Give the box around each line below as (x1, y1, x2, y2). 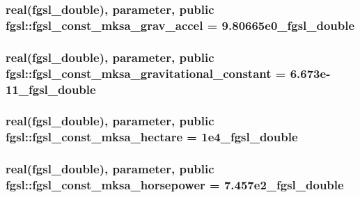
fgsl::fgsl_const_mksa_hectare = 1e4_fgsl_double (6, 128, 298, 145)
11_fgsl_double (6, 80, 96, 97)
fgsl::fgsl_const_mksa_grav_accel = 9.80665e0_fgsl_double (6, 16, 355, 33)
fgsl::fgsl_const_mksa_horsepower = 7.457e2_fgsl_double (6, 176, 344, 194)
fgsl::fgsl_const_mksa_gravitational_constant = (6, 64, 286, 81)
